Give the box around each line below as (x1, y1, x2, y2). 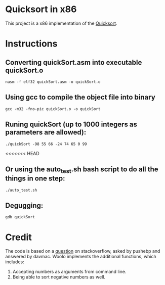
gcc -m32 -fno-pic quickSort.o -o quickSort (5, 106, 101, 112)
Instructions (5, 38, 58, 50)
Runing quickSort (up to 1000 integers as (5, 120, 138, 129)
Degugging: (5, 201, 44, 210)
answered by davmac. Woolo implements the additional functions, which (5, 254, 157, 260)
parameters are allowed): (5, 128, 87, 137)
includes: (5, 259, 24, 265)
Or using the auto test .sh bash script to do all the (5, 165, 158, 175)
